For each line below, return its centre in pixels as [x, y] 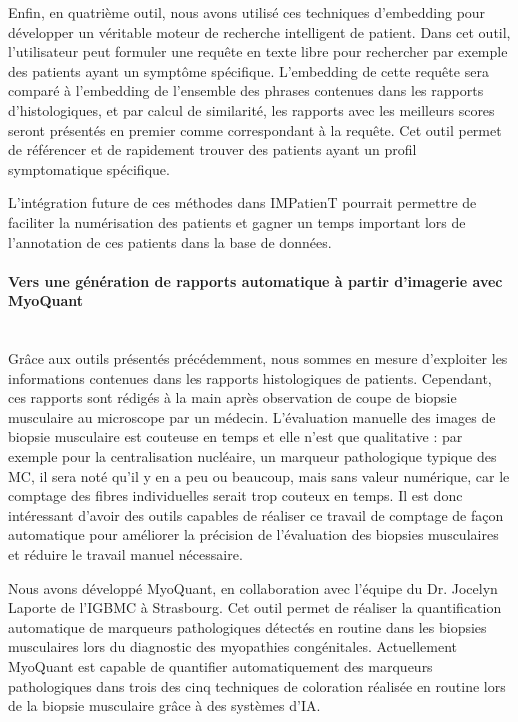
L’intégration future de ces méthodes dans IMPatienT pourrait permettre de [242, 202]
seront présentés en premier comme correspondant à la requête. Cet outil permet [255, 129]
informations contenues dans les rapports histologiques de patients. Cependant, [250, 377]
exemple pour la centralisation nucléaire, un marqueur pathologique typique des [252, 456]
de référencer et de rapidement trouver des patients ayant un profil [212, 149]
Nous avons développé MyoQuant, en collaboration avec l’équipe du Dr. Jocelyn [253, 587]
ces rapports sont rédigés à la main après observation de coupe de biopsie [232, 397]
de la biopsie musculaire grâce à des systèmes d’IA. [164, 705]
